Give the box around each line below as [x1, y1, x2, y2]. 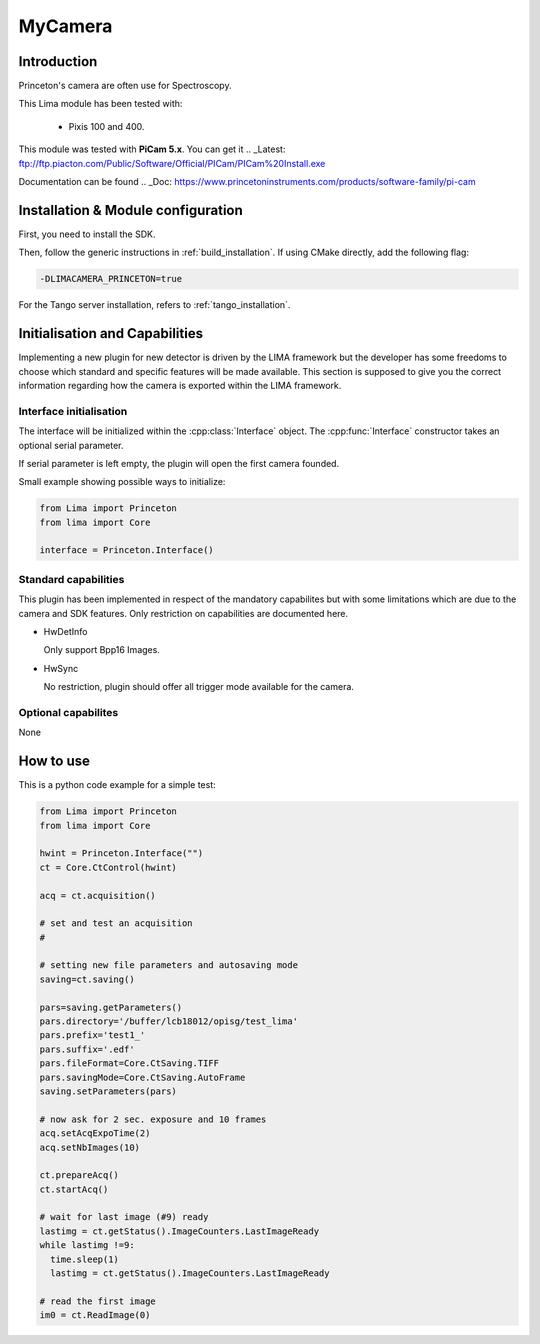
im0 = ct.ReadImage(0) [39, 1310, 151, 1321]
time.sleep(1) [50, 1253, 120, 1265]
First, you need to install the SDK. [18, 228, 156, 240]
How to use [18, 753, 90, 770]
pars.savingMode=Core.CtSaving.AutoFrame [39, 1071, 246, 1083]
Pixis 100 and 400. [68, 120, 145, 132]
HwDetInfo [43, 625, 88, 637]
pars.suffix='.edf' [39, 1043, 135, 1055]
